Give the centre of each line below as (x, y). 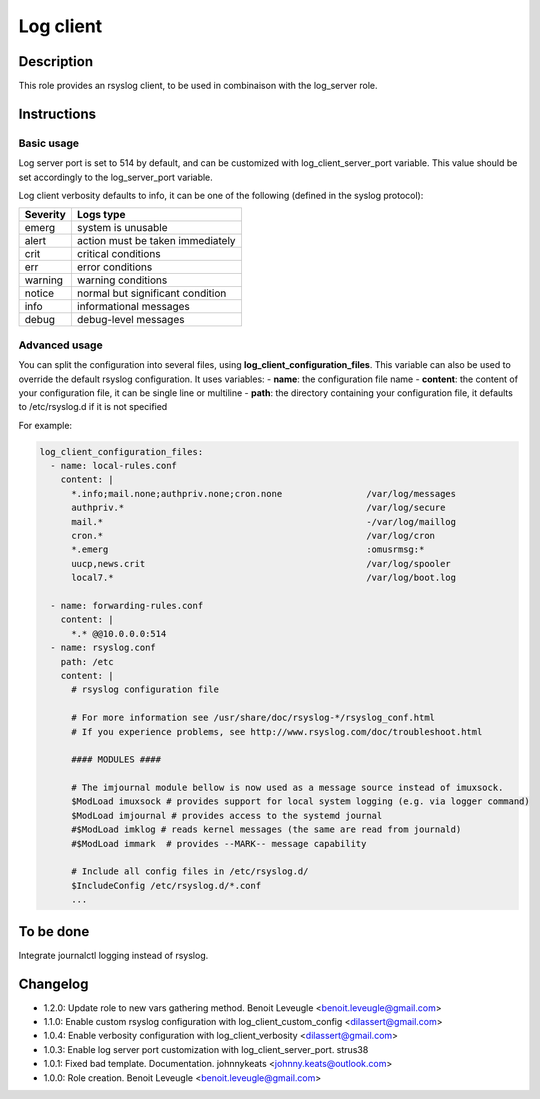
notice (39, 293)
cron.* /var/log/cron (253, 536)
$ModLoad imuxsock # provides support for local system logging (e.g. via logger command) (300, 801)
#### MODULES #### (116, 759)
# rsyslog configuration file (145, 689)
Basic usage (49, 143)
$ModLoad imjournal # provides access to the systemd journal (227, 815)
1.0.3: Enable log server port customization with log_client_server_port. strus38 (206, 1049)
